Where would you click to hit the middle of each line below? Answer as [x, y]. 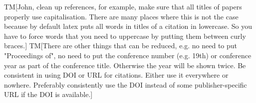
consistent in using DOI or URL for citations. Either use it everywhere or [116, 75]
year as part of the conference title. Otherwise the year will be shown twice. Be [125, 65]
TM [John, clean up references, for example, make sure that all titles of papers [123, 6]
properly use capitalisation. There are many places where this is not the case [121, 16]
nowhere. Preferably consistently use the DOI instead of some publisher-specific [126, 84]
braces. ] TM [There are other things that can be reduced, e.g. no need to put [121, 46]
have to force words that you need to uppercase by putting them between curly [125, 36]
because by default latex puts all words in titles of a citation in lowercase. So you [128, 26]
